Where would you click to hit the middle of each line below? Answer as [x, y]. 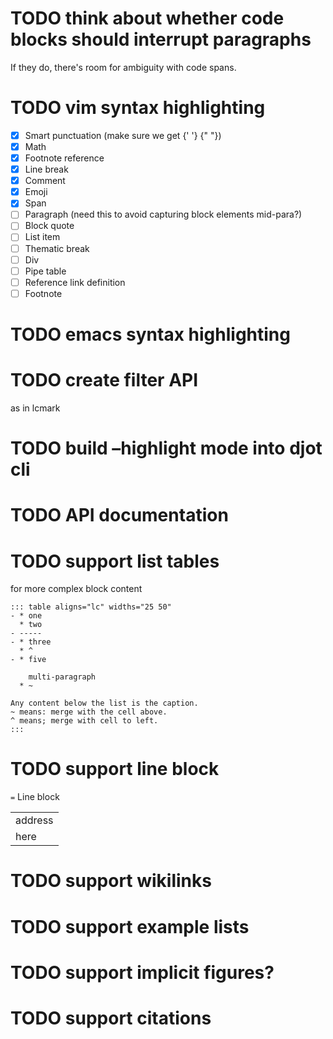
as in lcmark [35, 408]
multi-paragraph [62, 677]
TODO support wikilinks [111, 881]
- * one [26, 616]
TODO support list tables [115, 561]
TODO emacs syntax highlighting [150, 334]
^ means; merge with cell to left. [84, 721]
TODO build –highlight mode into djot [166, 448]
